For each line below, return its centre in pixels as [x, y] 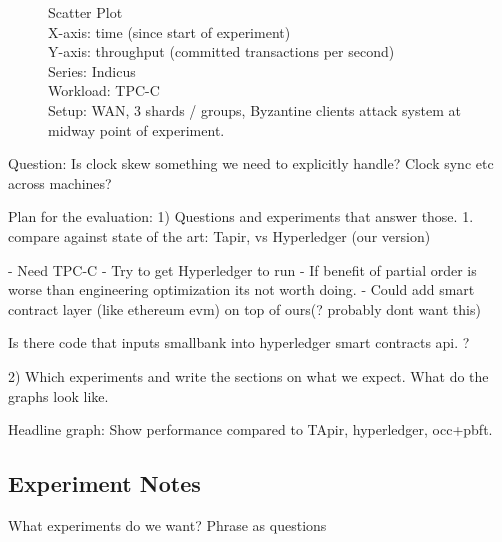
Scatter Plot [85, 12]
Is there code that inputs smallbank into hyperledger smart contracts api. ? [239, 342]
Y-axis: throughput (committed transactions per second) [221, 51]
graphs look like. [58, 395]
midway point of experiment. [136, 129]
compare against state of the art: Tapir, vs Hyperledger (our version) [219, 235]
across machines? [60, 182]
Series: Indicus [92, 70]
